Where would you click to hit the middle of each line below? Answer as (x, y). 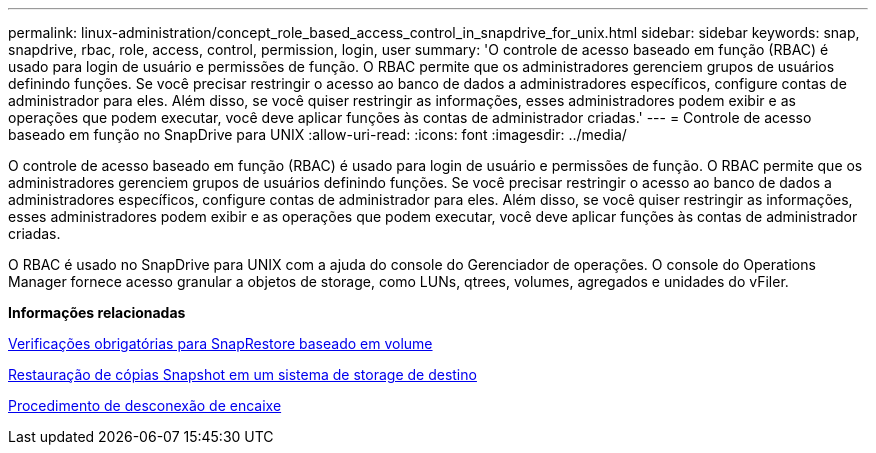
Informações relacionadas (97, 312)
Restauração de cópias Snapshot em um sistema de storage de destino (242, 374)
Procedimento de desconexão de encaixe (145, 405)
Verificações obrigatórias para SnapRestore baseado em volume (220, 343)
